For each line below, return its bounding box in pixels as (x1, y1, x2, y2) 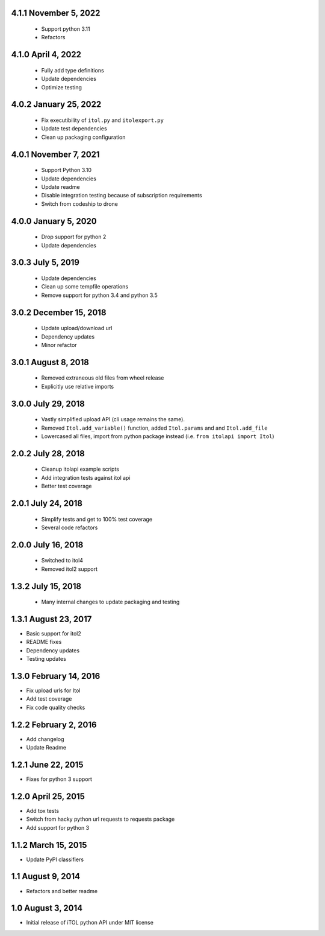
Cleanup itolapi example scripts (41, 465, 120, 473)
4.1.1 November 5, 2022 (11, 8, 101, 18)
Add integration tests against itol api (41, 474, 131, 481)
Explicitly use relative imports (41, 383, 114, 390)
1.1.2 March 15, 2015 (11, 839, 87, 850)
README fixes (26, 638, 62, 646)
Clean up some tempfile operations (41, 283, 129, 290)
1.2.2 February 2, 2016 (11, 719, 97, 730)
